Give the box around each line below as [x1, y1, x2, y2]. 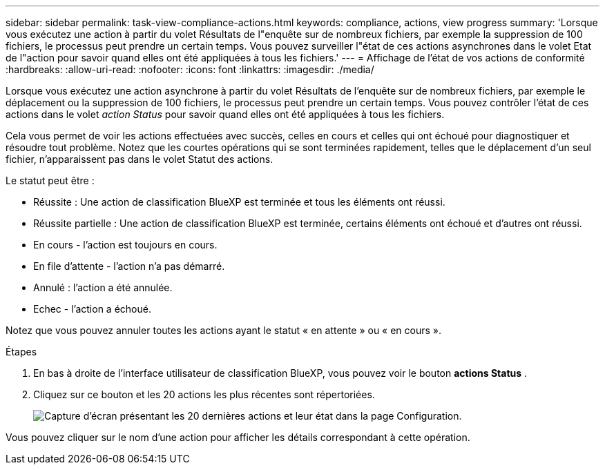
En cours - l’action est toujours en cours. [33, 239, 218, 251]
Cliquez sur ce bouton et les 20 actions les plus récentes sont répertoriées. [33, 389, 375, 400]
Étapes [6, 346, 37, 358]
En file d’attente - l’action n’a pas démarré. [33, 260, 225, 272]
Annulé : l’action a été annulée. [33, 282, 173, 293]
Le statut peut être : [6, 175, 95, 186]
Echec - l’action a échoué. [33, 303, 151, 315]
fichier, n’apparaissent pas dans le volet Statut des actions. [6, 153, 273, 165]
